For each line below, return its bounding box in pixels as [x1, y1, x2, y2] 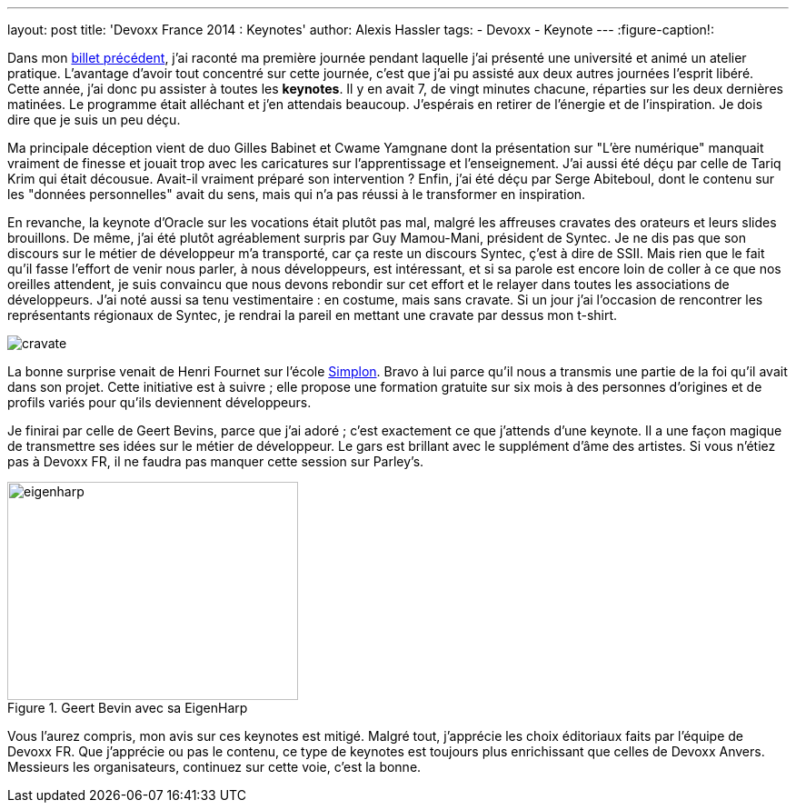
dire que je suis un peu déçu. [7, 112, 181, 127]
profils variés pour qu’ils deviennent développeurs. [7, 395, 312, 410]
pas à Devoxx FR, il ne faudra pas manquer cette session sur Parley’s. [7, 454, 424, 469]
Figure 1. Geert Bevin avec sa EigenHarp [7, 700, 248, 715]
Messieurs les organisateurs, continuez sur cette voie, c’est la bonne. [7, 759, 422, 775]
